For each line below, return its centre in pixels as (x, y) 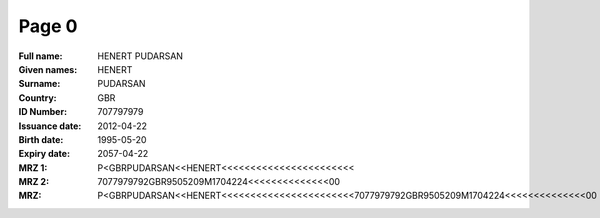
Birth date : (41, 139)
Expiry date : (44, 154)
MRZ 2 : (34, 182)
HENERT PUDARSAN (140, 56)
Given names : (48, 69)
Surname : (39, 84)
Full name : (41, 56)
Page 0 (48, 26)
